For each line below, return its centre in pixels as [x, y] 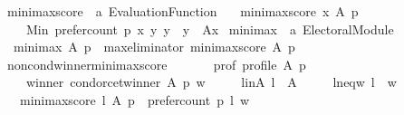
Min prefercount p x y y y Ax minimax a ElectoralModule [210, 29]
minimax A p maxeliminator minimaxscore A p [154, 47]
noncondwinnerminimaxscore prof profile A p [156, 64]
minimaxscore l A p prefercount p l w [134, 99]
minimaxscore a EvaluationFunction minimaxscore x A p [183, 11]
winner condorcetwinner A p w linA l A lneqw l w [211, 82]
